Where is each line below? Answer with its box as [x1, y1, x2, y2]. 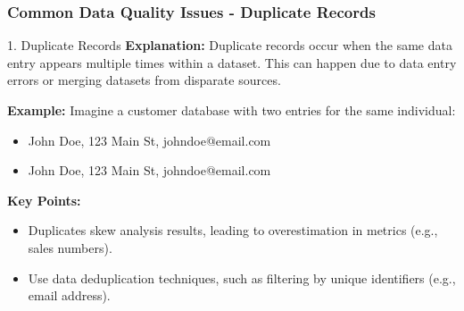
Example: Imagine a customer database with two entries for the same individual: [7, 101, 456, 119]
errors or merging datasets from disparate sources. [7, 71, 281, 89]
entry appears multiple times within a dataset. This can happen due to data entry [7, 53, 457, 71]
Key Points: [7, 190, 81, 209]
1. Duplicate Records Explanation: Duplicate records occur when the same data [7, 36, 452, 55]
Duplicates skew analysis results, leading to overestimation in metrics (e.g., [28, 221, 438, 240]
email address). [28, 286, 111, 305]
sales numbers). [28, 238, 112, 256]
